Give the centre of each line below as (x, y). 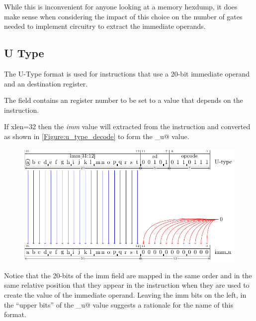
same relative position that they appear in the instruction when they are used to (127, 285)
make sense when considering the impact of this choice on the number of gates (123, 16)
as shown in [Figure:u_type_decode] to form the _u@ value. (97, 136)
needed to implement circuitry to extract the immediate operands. (105, 26)
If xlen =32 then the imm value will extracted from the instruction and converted (127, 126)
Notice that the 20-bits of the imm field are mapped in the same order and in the (128, 275)
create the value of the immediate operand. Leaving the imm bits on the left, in (125, 295)
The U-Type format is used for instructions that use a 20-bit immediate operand (127, 73)
